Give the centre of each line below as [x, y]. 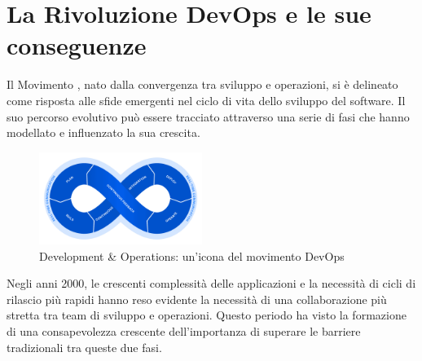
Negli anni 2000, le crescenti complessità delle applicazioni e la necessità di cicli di [211, 283]
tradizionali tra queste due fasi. [84, 347]
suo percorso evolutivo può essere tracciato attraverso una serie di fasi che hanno [208, 116]
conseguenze [77, 45]
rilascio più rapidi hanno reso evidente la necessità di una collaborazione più [197, 299]
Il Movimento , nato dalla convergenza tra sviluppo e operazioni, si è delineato [202, 84]
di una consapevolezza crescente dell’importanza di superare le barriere [184, 330]
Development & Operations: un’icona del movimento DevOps [192, 255]
